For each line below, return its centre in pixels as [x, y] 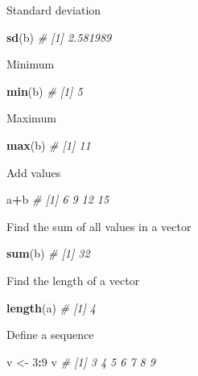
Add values [34, 172]
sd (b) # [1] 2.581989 [59, 37]
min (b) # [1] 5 [45, 91]
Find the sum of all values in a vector [99, 226]
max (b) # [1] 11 [49, 145]
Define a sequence [50, 335]
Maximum [31, 118]
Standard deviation [54, 10]
